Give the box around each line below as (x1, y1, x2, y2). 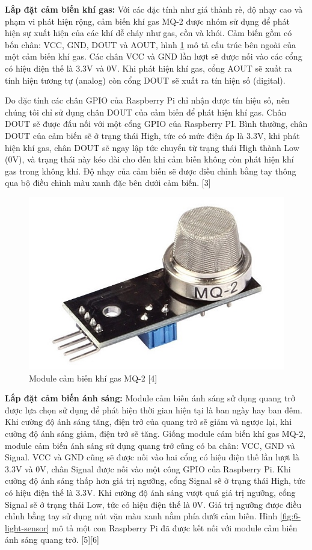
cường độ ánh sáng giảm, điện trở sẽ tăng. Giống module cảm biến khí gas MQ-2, (5, 427, 306, 440)
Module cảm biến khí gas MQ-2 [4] (29, 371, 158, 384)
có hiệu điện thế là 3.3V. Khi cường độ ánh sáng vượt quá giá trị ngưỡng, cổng (5, 486, 296, 498)
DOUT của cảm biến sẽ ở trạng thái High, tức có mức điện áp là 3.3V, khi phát (5, 129, 300, 141)
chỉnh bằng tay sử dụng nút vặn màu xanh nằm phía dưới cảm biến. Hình (5, 510, 278, 522)
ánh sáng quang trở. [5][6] (5, 533, 99, 546)
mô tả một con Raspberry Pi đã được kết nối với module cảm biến (52, 521, 298, 534)
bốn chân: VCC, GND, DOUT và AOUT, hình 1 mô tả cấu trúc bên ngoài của (5, 38, 296, 51)
